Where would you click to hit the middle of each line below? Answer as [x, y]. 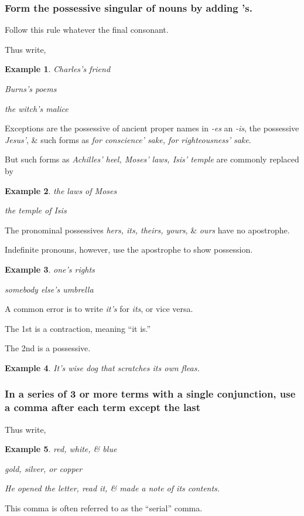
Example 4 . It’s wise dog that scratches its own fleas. [102, 367]
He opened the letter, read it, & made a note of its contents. [112, 488]
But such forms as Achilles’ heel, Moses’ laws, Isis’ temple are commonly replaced [152, 159]
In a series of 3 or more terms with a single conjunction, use [150, 394]
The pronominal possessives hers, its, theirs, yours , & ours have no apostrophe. [147, 230]
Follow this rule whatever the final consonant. [87, 30]
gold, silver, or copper [44, 468]
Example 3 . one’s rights [50, 269]
